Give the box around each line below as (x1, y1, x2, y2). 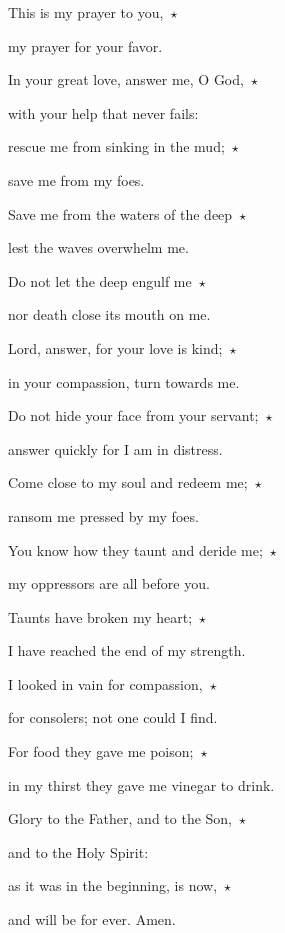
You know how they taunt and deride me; (8, 539, 263, 560)
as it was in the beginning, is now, (8, 875, 218, 896)
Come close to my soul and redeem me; (8, 472, 248, 493)
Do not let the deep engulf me (8, 270, 192, 291)
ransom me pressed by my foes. (8, 505, 199, 526)
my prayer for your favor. (8, 35, 163, 56)
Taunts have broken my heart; (8, 606, 193, 627)
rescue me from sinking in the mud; (8, 136, 225, 157)
